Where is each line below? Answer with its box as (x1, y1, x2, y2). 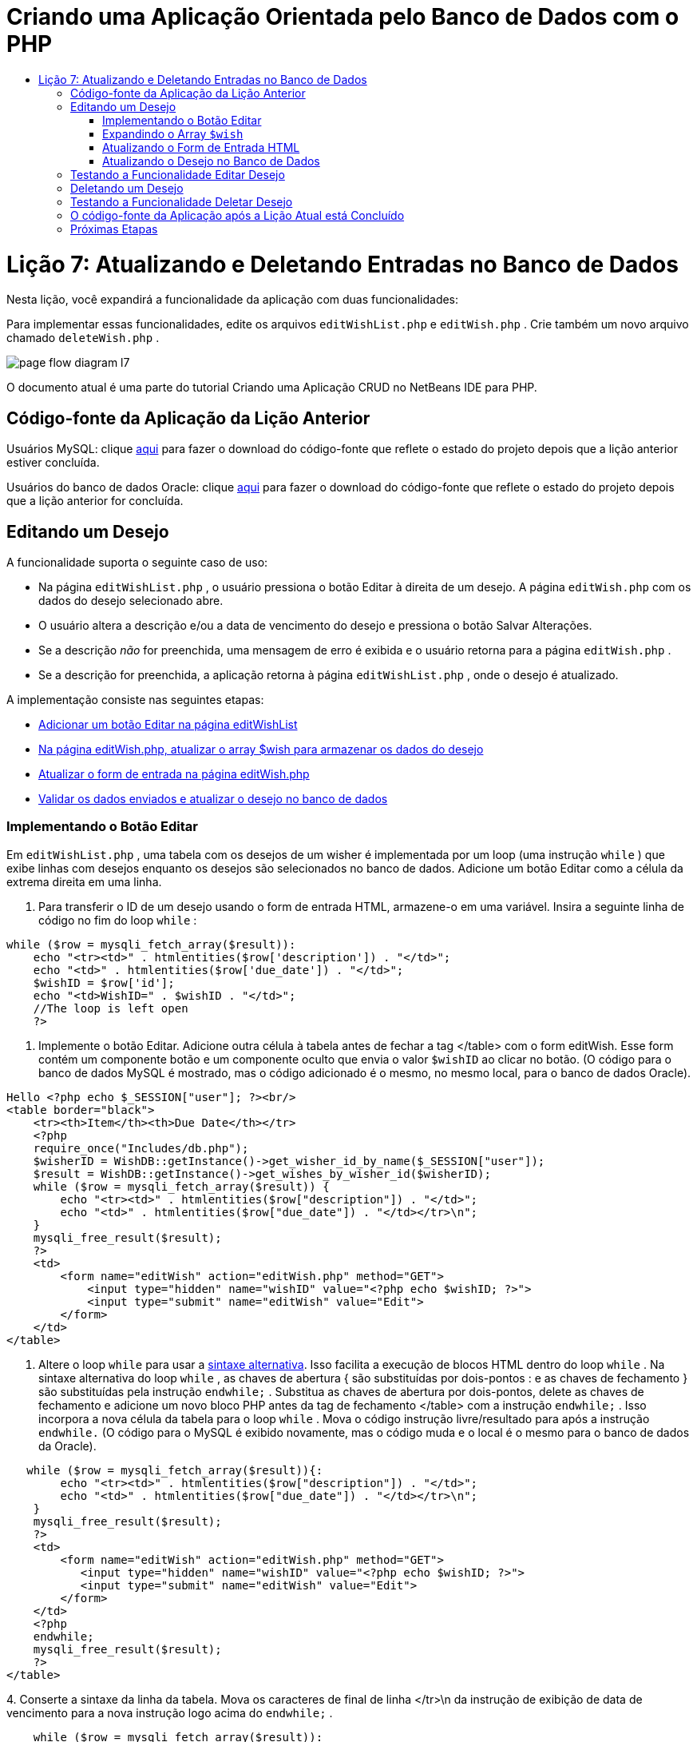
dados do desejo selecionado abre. (38, 593, 224, 607)
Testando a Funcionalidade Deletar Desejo (70, 194, 293, 209)
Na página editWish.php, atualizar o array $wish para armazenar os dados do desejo (38, 742, 484, 756)
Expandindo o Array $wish (102, 126, 244, 141)
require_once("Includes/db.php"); (33, 1141, 249, 1155)
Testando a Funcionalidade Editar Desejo (70, 167, 285, 181)
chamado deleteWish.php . (6, 331, 160, 345)
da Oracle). (38, 1438, 97, 1453)
